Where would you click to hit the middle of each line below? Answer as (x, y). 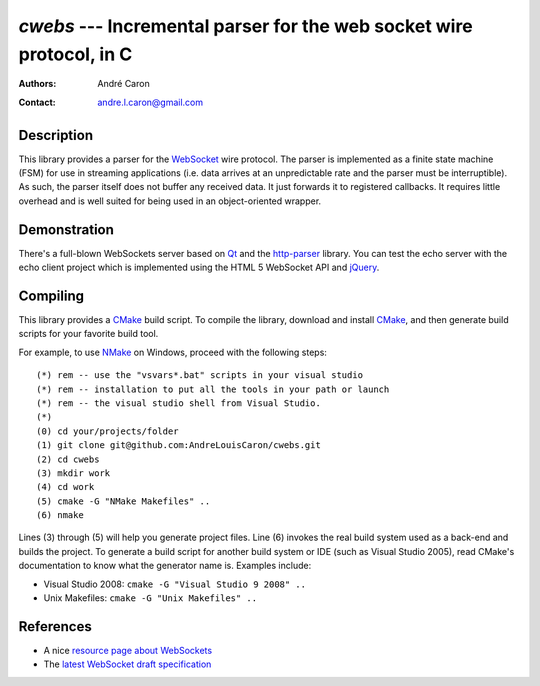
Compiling (51, 295)
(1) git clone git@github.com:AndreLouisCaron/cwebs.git (179, 445)
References (55, 626)
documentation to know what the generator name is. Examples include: (165, 566)
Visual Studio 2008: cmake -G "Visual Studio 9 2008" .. (175, 584)
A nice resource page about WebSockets (128, 650)
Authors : (37, 84)
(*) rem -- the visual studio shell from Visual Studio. (179, 403)
